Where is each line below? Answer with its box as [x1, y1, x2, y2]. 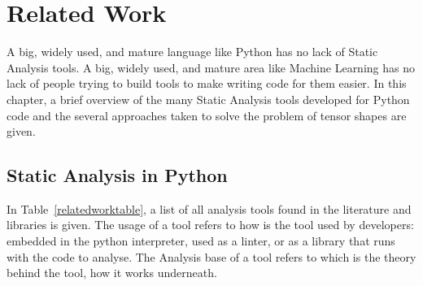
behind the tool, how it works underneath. [7, 264, 217, 281]
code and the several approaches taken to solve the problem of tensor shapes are [7, 106, 407, 123]
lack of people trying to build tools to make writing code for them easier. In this [7, 75, 407, 92]
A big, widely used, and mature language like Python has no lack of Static [7, 43, 378, 60]
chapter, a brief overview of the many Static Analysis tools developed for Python [7, 90, 410, 107]
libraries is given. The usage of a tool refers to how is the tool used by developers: [7, 216, 414, 233]
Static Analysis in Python [7, 162, 228, 188]
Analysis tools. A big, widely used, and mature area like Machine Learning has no [7, 58, 415, 76]
